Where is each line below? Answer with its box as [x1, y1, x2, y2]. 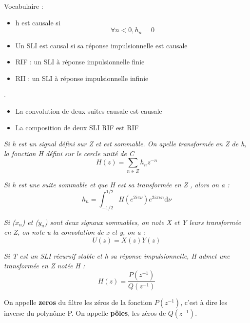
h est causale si [15, 17, 60, 27]
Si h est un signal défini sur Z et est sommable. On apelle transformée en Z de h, [4, 139, 247, 149]
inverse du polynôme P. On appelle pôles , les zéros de [4, 308, 166, 318]
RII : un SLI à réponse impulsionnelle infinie [15, 73, 149, 83]
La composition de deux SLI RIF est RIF [15, 122, 139, 132]
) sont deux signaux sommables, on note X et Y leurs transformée [44, 217, 241, 227]
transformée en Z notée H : [4, 260, 85, 270]
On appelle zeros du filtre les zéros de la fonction [4, 297, 153, 307]
